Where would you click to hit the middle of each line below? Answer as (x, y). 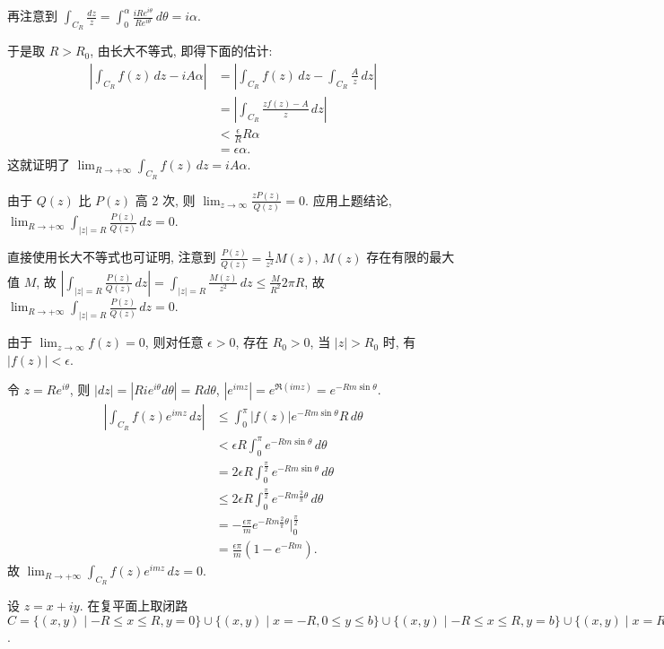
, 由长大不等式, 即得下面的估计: (181, 51)
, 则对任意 (174, 342)
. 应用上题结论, (349, 199)
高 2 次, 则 (165, 199)
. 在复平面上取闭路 (134, 606)
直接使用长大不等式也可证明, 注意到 (112, 257)
